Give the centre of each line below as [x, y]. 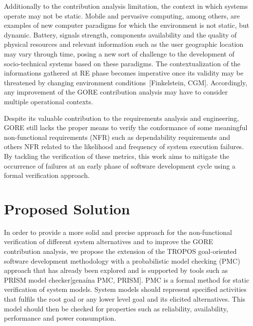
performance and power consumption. [60, 318]
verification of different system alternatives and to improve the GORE [109, 241]
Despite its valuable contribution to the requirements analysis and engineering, [122, 118]
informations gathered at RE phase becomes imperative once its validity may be [124, 73]
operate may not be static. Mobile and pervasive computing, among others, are [122, 15]
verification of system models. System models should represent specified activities [125, 289]
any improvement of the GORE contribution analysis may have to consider [116, 92]
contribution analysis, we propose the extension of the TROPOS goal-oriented [120, 251]
